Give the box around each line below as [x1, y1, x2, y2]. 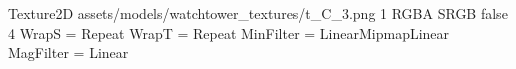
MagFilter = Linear [8, 42, 129, 63]
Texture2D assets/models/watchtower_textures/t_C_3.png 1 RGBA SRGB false [8, 3, 508, 23]
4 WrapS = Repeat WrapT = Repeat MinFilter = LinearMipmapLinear [8, 22, 450, 43]
